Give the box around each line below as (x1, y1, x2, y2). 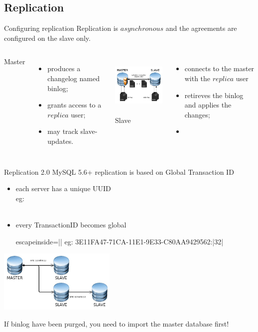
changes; (184, 109, 210, 119)
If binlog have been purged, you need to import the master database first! (4, 319, 229, 329)
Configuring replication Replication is (4, 23, 119, 33)
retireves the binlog (184, 90, 244, 100)
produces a (47, 63, 81, 74)
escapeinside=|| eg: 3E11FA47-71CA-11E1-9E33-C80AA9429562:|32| (15, 236, 224, 246)
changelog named (47, 73, 100, 83)
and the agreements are (165, 23, 237, 33)
